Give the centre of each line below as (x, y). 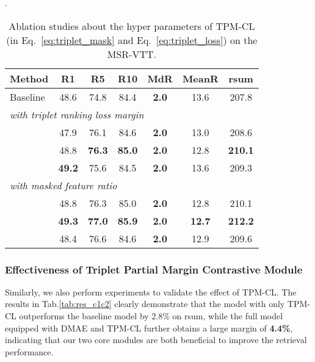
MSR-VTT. (132, 54)
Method (29, 78)
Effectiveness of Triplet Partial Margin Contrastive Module (154, 269)
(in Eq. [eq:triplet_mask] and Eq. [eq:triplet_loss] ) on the (132, 40)
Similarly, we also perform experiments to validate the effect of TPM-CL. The (151, 291)
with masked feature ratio (63, 185)
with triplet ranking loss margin (77, 114)
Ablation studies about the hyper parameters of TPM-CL (132, 26)
